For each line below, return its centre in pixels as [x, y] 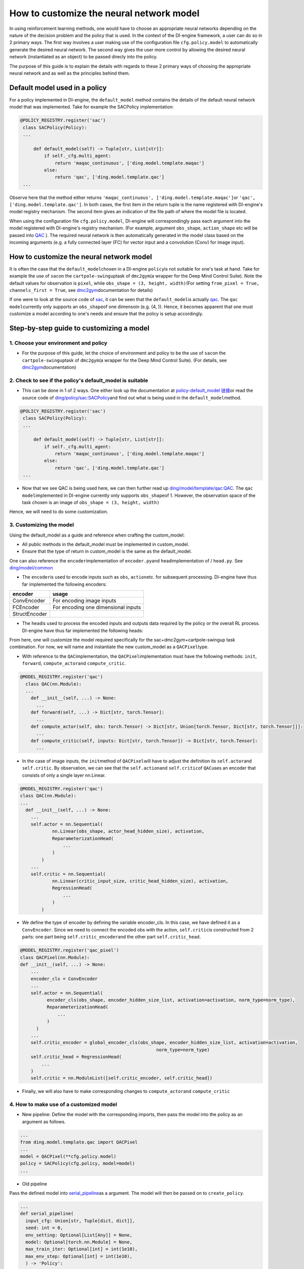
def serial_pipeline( [47, 1214]
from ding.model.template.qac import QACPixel [79, 1142]
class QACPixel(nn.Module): [55, 957]
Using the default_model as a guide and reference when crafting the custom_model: [97, 535]
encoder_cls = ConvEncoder [64, 979]
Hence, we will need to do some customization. [59, 512]
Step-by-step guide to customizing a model [79, 328]
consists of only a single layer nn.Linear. [64, 775]
